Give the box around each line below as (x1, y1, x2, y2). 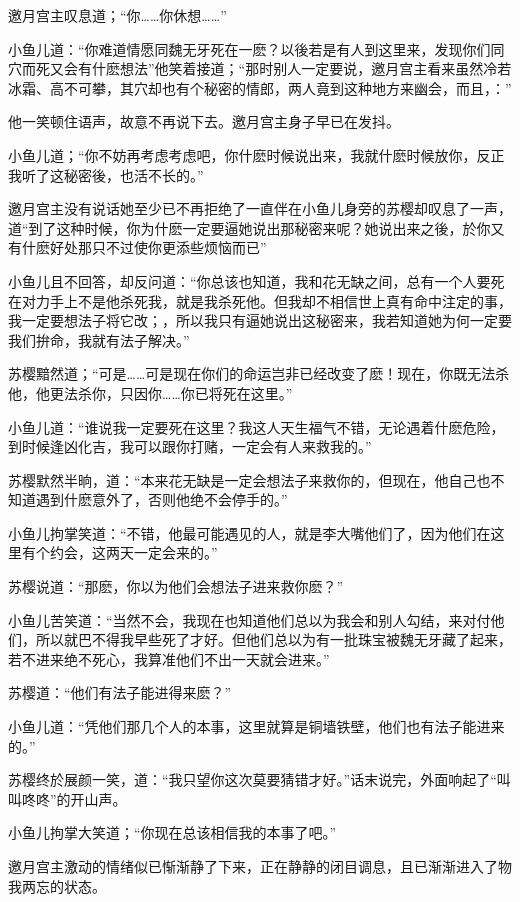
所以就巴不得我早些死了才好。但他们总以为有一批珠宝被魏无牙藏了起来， (35, 629, 512, 650)
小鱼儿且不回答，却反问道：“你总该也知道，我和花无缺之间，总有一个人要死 (8, 270, 505, 291)
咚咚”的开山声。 (21, 788, 127, 809)
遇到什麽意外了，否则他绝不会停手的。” (35, 489, 288, 510)
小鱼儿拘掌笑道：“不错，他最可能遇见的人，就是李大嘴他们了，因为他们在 (8, 522, 491, 543)
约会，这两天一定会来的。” (49, 542, 218, 563)
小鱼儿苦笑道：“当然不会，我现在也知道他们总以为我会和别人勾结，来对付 (8, 609, 491, 630)
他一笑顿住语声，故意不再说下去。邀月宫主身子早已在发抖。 (8, 111, 400, 132)
